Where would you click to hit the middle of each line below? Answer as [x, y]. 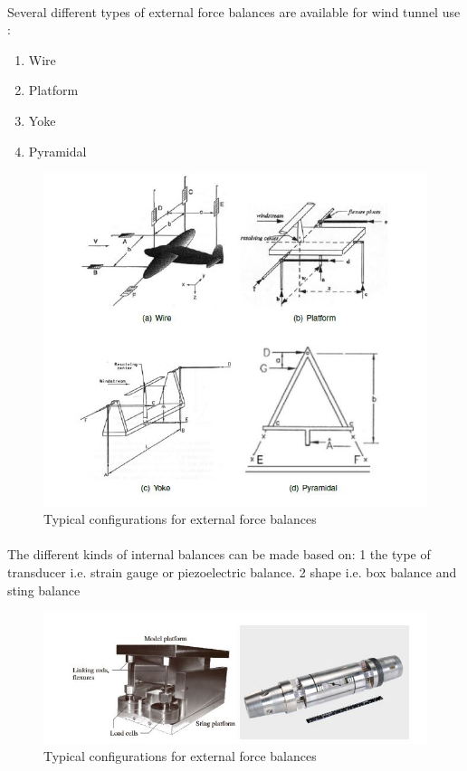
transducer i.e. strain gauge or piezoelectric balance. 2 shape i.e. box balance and [232, 571]
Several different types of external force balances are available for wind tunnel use [234, 11]
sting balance [44, 590]
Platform [53, 90]
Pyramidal [57, 151]
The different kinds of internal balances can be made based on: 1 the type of [219, 554]
